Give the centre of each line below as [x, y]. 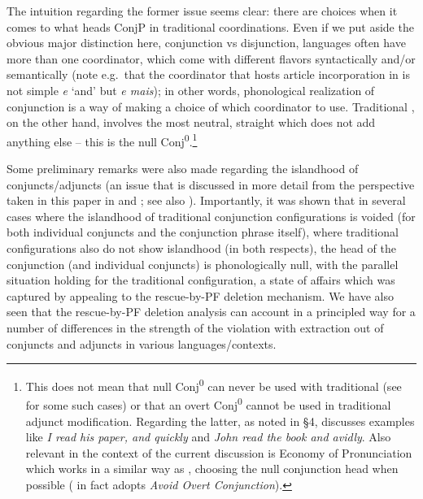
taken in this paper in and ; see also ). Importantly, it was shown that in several [206, 200]
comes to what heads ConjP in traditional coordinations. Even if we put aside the [210, 26]
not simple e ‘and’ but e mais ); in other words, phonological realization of [191, 90]
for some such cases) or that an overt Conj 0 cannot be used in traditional [208, 404]
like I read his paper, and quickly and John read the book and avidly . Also [208, 437]
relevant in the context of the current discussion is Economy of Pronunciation [219, 452]
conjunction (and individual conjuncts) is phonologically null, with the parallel [203, 264]
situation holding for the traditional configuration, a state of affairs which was [201, 280]
